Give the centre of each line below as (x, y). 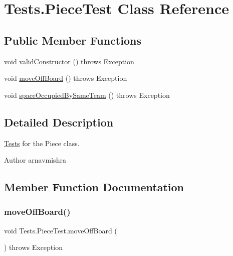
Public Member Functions (73, 40)
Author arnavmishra (35, 160)
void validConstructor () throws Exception (69, 61)
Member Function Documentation (94, 187)
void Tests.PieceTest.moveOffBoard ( (61, 230)
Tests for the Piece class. (42, 143)
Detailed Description (59, 122)
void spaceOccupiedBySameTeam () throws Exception (87, 95)
